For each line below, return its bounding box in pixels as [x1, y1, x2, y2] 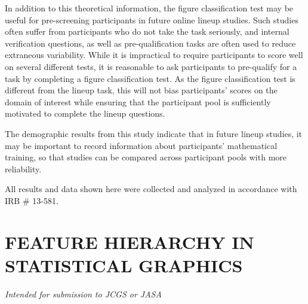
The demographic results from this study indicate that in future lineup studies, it [5, 127, 303, 139]
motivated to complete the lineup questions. [5, 107, 165, 120]
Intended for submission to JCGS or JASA [5, 287, 162, 300]
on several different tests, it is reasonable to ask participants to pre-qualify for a [5, 60, 297, 72]
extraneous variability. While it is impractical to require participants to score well [5, 48, 303, 61]
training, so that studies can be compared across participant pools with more [5, 151, 287, 163]
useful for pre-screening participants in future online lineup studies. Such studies [5, 13, 298, 26]
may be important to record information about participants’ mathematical [5, 139, 278, 151]
